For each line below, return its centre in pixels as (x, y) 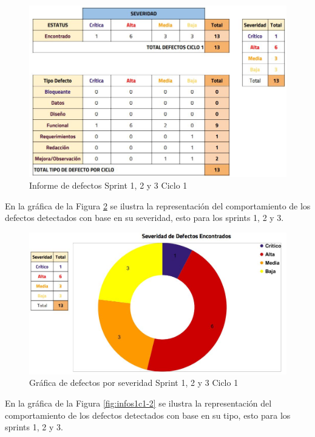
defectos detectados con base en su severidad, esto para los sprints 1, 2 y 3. (144, 218)
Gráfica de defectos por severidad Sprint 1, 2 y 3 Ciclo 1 (134, 383)
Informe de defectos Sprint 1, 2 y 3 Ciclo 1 (108, 185)
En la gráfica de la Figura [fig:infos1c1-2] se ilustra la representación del (138, 403)
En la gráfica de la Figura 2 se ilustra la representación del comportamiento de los (158, 205)
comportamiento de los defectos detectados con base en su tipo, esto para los (148, 415)
